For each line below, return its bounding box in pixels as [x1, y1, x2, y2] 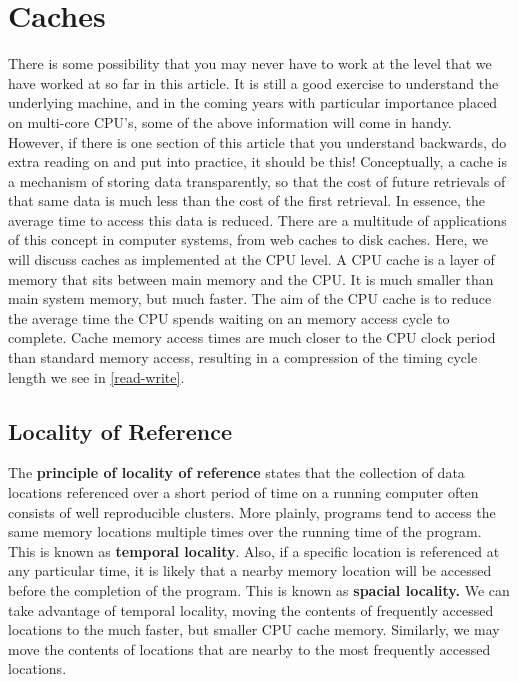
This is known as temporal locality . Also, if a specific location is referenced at [8, 540, 500, 561]
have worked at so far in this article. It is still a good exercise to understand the [8, 72, 499, 93]
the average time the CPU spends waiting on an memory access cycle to [8, 307, 450, 328]
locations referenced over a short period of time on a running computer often [8, 482, 479, 503]
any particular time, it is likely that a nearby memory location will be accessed [8, 560, 492, 581]
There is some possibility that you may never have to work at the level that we [8, 53, 492, 74]
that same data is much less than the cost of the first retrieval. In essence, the [8, 190, 486, 211]
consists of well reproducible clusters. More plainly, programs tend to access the [8, 501, 496, 522]
